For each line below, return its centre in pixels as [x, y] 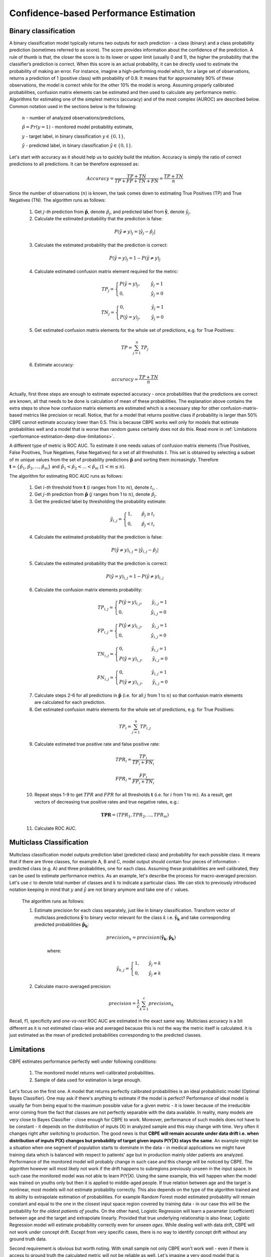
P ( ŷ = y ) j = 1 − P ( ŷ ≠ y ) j [135, 259]
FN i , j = [105, 678]
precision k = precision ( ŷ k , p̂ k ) [141, 938]
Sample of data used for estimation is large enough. [88, 1080]
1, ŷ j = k [148, 964]
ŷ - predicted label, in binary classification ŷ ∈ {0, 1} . [77, 145]
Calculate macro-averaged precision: [73, 986]
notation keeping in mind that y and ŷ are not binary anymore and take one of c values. [99, 889]
